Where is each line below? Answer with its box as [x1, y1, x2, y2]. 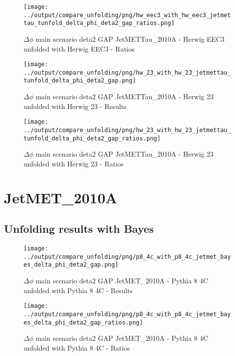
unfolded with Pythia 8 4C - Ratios [24, 342, 130, 353]
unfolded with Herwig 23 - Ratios [24, 158, 124, 168]
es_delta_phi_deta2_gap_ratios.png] [24, 319, 143, 326]
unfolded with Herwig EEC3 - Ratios [24, 43, 135, 54]
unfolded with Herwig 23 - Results [24, 101, 127, 111]
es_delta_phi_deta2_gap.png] [24, 261, 119, 269]
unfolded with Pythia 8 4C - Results [24, 285, 133, 295]
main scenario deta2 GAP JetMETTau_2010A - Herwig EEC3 [35, 33, 225, 44]
